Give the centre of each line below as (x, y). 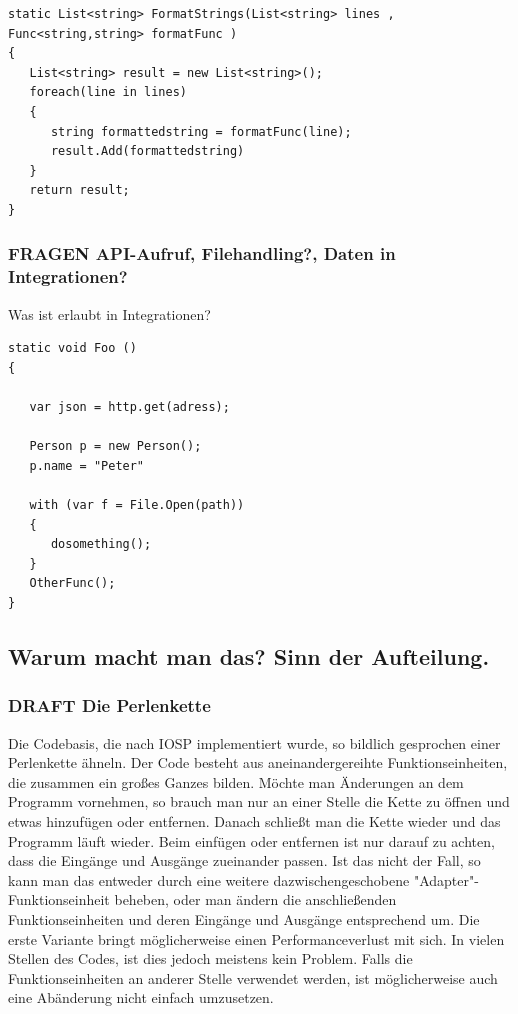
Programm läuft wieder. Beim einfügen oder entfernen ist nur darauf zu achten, (251, 840)
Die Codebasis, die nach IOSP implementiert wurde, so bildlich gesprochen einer (254, 742)
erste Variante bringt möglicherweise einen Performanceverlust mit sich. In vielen (256, 938)
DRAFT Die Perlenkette (109, 705)
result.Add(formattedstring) (147, 151)
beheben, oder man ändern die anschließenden (255, 899)
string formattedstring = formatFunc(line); (201, 131)
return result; (79, 190)
